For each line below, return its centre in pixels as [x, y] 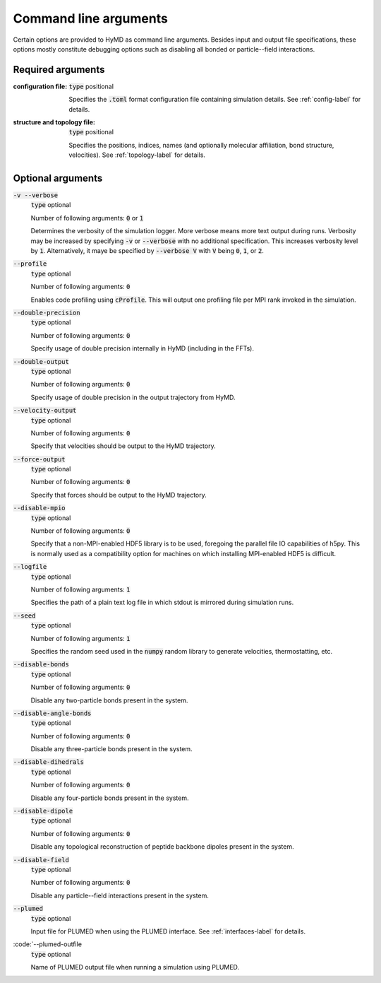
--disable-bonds [41, 665]
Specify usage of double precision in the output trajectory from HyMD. [133, 397]
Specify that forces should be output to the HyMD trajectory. [119, 495]
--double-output [41, 361]
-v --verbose [36, 195]
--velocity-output [45, 411]
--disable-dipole [43, 811]
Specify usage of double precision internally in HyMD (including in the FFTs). [142, 348]
